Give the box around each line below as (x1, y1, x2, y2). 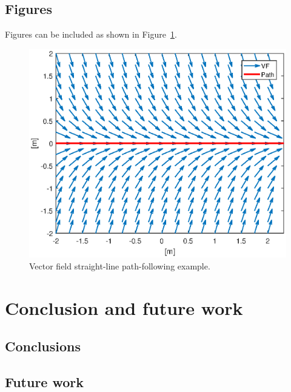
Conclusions (5, 337, 81, 356)
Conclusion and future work (5, 295, 243, 320)
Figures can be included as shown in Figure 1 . (5, 28, 177, 41)
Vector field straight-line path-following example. (29, 260, 210, 272)
